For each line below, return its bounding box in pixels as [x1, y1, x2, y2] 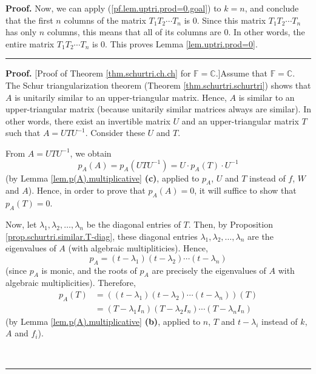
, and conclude [244, 2, 299, 14]
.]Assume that [215, 67, 267, 80]
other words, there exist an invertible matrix [5, 114, 170, 127]
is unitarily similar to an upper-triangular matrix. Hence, [15, 90, 227, 103]
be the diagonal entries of [86, 217, 181, 230]
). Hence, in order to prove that [28, 184, 146, 197]
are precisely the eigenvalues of [152, 263, 266, 276]
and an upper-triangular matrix [181, 114, 299, 127]
